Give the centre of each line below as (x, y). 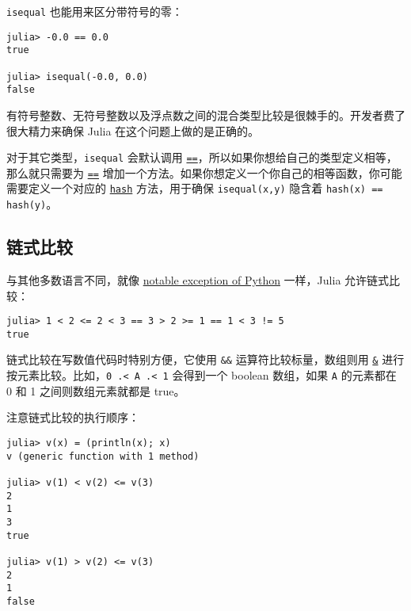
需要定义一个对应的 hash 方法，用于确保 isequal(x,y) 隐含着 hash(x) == (195, 188)
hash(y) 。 (32, 204)
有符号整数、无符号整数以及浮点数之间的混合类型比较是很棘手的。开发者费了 (206, 115)
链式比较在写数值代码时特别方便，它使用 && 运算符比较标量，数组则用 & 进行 (205, 359)
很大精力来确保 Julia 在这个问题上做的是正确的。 (133, 130)
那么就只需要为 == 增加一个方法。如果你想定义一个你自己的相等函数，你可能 (204, 172)
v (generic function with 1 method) (103, 456)
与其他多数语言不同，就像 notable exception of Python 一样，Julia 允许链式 (198, 279)
